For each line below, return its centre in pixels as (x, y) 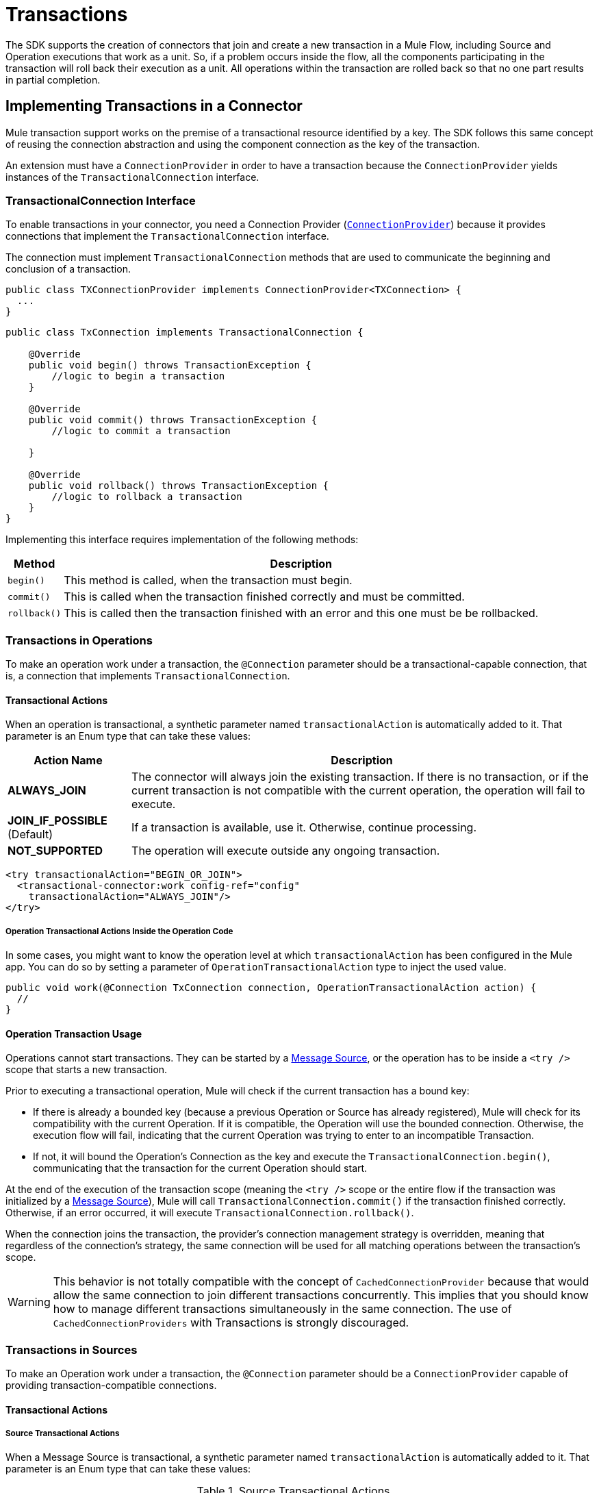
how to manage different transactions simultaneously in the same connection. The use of (282, 1309)
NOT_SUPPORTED (55, 851)
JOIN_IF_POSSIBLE (58, 821)
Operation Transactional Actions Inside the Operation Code (119, 931)
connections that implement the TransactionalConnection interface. (167, 236)
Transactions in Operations (79, 640)
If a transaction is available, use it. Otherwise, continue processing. (304, 828)
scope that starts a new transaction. (87, 1070)
